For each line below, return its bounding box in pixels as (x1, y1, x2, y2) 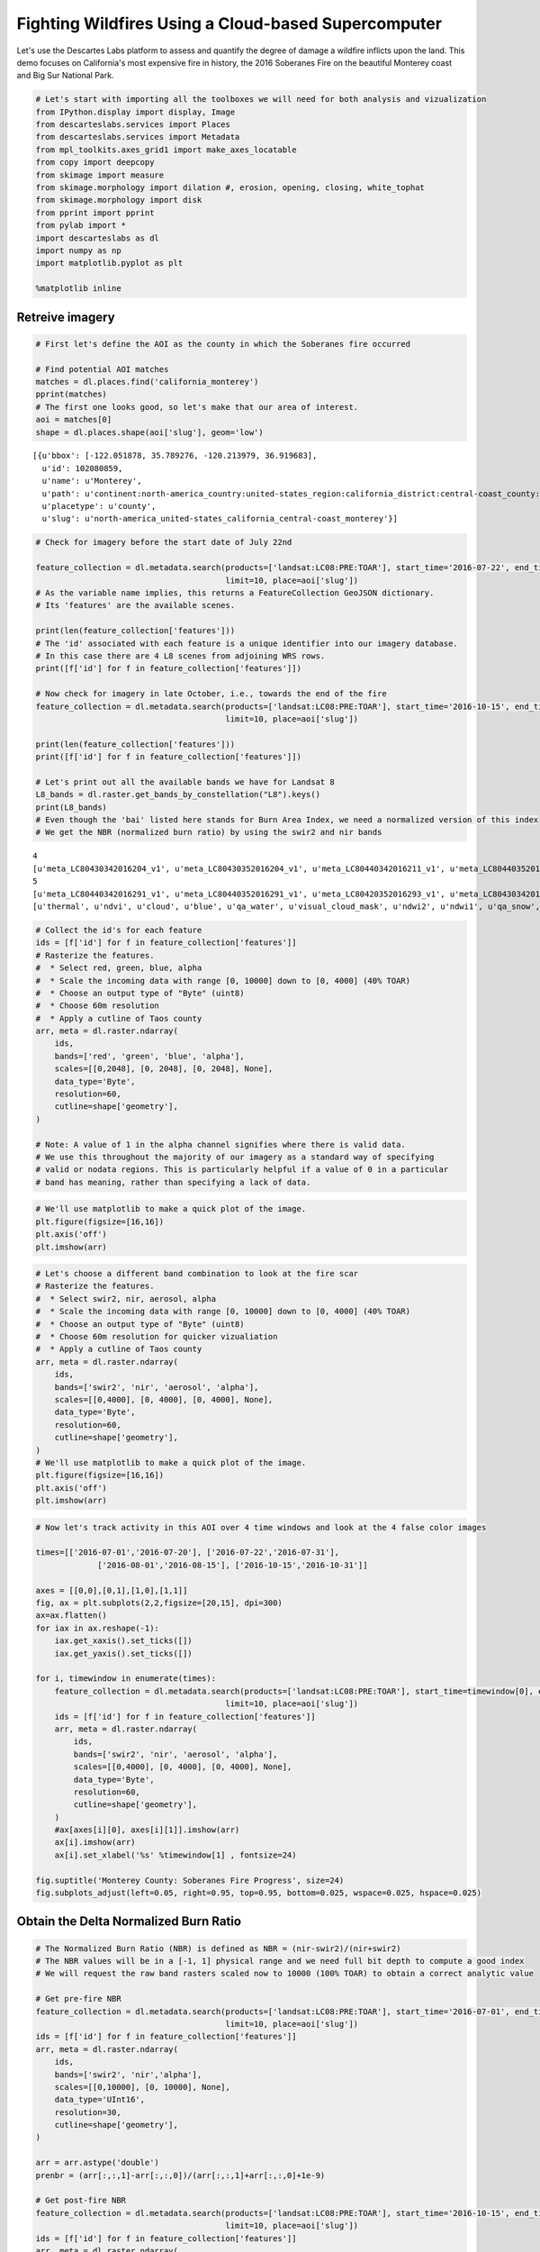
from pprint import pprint (35, 207, 155, 218)
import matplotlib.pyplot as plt (35, 258, 184, 268)
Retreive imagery (16, 309, 116, 324)
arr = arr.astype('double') (35, 2157, 159, 2168)
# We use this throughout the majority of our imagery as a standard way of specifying (35, 1151, 435, 1162)
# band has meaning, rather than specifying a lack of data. (35, 1176, 311, 1187)
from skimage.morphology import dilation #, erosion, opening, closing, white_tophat (35, 183, 425, 193)
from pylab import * (35, 221, 126, 231)
